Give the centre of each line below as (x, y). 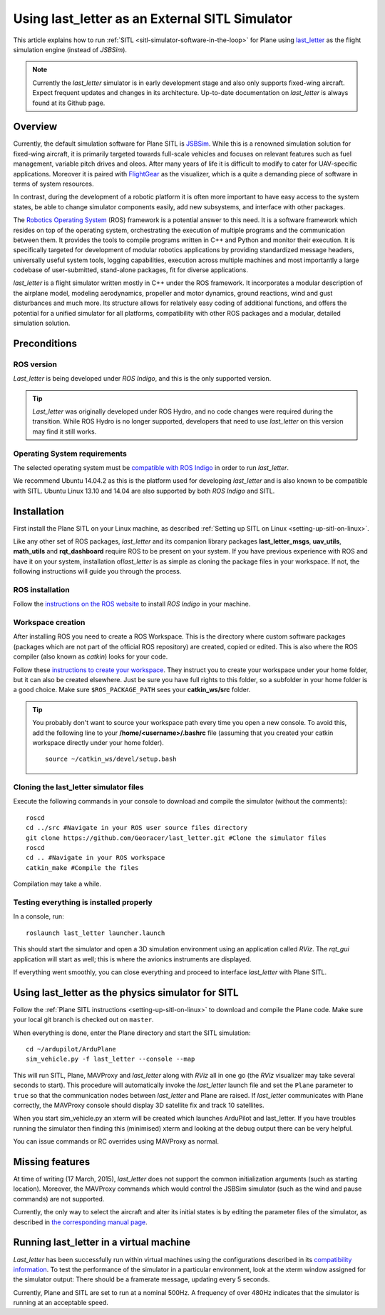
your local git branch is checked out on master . (83, 1020)
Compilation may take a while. (57, 884)
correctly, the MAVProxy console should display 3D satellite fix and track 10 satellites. (139, 1105)
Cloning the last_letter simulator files (78, 787)
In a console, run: (38, 916)
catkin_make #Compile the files (82, 867)
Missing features (52, 1162)
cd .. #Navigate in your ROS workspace (96, 858)
